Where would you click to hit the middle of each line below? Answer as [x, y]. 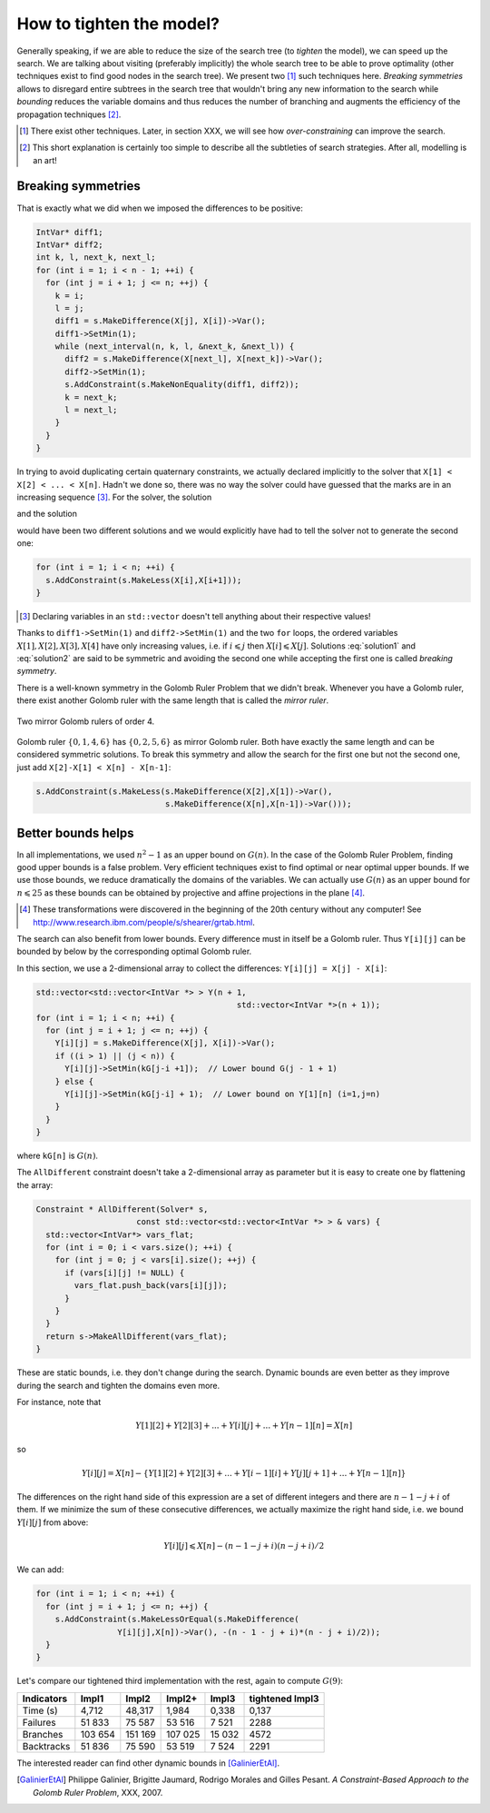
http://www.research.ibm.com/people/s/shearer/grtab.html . [144, 922]
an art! [45, 160]
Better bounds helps [75, 832]
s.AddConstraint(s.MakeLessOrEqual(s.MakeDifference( [177, 1620]
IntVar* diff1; [69, 232]
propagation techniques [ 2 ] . [69, 114]
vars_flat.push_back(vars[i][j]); [151, 1286]
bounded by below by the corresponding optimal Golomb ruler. [134, 951]
